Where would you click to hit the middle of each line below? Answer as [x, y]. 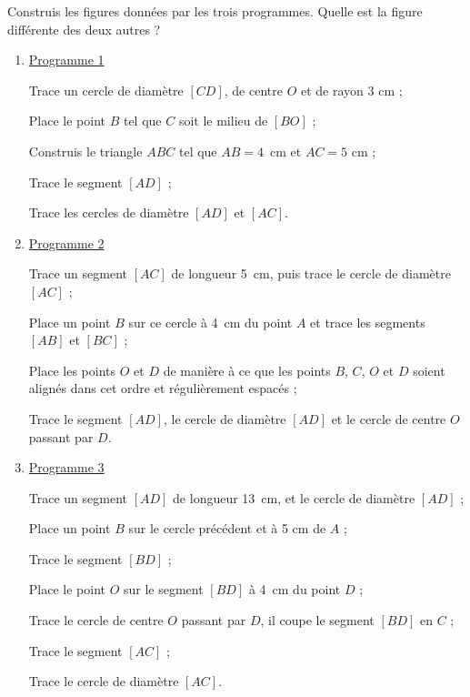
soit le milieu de [223, 121]
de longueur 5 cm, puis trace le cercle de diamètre [311, 273]
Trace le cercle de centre [96, 620]
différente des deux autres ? [84, 29]
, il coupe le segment [317, 620]
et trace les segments [368, 322]
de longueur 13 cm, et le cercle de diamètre [294, 497]
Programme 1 [66, 60]
